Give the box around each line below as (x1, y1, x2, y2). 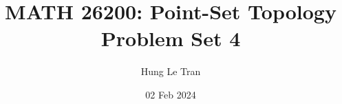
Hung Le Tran (140, 64, 201, 79)
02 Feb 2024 (145, 87, 196, 101)
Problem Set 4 (100, 24, 241, 52)
